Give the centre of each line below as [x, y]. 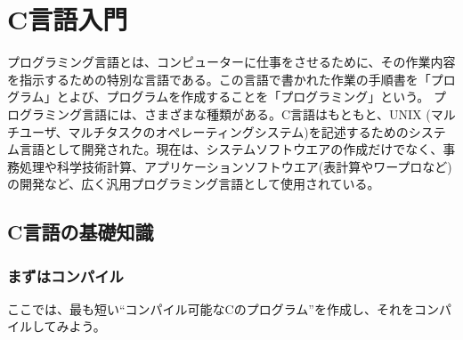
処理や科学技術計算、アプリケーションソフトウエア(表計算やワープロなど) [236, 166]
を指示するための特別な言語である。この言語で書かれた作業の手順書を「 [219, 79]
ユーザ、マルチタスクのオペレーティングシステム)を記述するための [214, 131]
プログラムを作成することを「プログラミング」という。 [268, 97]
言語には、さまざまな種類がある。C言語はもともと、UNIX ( [256, 113]
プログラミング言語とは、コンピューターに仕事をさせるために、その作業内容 [231, 62]
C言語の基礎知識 [81, 232]
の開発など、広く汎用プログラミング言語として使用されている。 [194, 184]
